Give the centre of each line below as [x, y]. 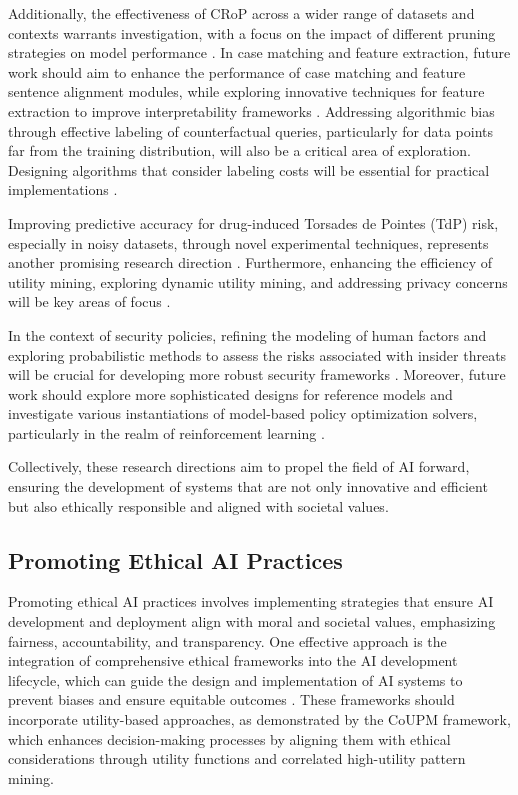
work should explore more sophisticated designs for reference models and [230, 393]
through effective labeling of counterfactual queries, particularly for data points [250, 130]
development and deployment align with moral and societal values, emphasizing [252, 621]
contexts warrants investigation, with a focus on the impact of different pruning [252, 32]
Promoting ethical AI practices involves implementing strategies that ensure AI [251, 601]
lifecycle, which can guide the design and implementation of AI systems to [235, 679]
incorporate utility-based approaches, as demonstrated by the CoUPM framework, [259, 719]
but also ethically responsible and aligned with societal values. [198, 505]
